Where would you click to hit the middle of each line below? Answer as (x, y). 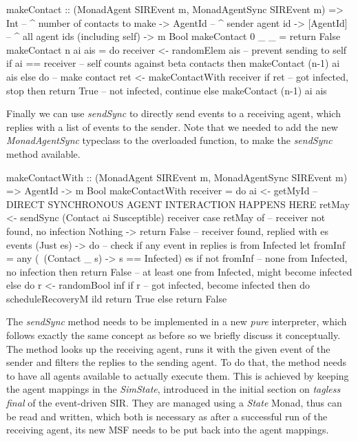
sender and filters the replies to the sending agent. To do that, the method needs (176, 362)
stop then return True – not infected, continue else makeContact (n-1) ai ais (167, 90)
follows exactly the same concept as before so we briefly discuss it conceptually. (173, 335)
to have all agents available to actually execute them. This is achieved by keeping (178, 375)
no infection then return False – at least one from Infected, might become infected (179, 271)
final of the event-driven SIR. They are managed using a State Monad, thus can (174, 403)
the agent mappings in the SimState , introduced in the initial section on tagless (173, 389)
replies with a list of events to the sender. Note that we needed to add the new (172, 126)
